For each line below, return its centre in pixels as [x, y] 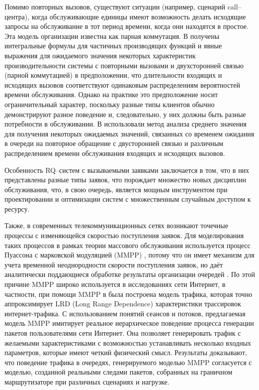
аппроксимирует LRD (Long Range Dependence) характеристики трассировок [123, 304]
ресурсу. [17, 208]
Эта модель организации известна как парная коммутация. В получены [112, 36]
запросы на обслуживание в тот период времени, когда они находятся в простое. [127, 26]
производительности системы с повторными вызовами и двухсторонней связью [124, 65]
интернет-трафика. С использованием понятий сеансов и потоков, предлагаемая [125, 313]
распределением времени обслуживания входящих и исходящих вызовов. [115, 153]
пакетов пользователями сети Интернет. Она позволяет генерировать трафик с [123, 333]
